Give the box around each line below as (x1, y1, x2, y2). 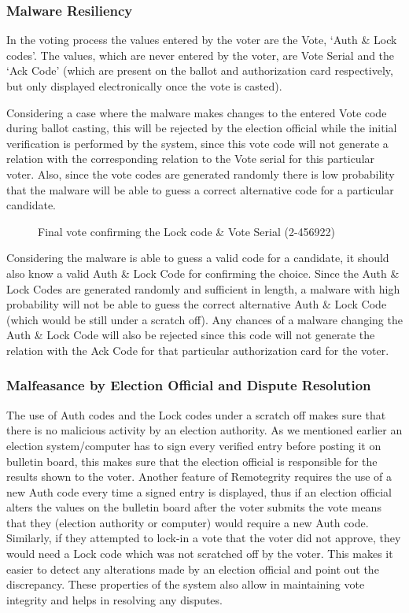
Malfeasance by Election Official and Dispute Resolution (6, 375, 371, 395)
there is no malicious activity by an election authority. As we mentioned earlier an (6, 422, 403, 438)
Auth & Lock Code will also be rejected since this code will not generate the (6, 327, 375, 343)
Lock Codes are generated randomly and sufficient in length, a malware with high (6, 280, 400, 297)
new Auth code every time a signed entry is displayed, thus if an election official (6, 483, 392, 500)
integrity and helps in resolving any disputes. (6, 591, 223, 607)
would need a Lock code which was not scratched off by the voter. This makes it (6, 545, 393, 562)
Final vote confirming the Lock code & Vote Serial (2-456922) (38, 223, 336, 239)
